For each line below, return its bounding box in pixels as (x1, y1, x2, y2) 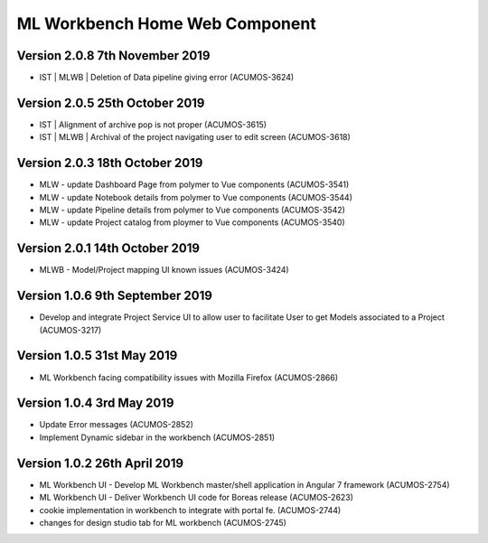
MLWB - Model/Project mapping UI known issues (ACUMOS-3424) (39, 265, 289, 276)
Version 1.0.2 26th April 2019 (16, 455, 184, 471)
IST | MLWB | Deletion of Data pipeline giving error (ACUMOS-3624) (39, 72, 295, 83)
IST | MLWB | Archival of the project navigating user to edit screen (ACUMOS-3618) (39, 132, 352, 143)
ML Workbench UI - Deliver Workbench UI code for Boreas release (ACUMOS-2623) (39, 492, 354, 503)
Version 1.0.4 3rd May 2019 (16, 396, 174, 411)
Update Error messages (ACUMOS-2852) (39, 419, 194, 430)
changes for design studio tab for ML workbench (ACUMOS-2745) (39, 517, 286, 528)
